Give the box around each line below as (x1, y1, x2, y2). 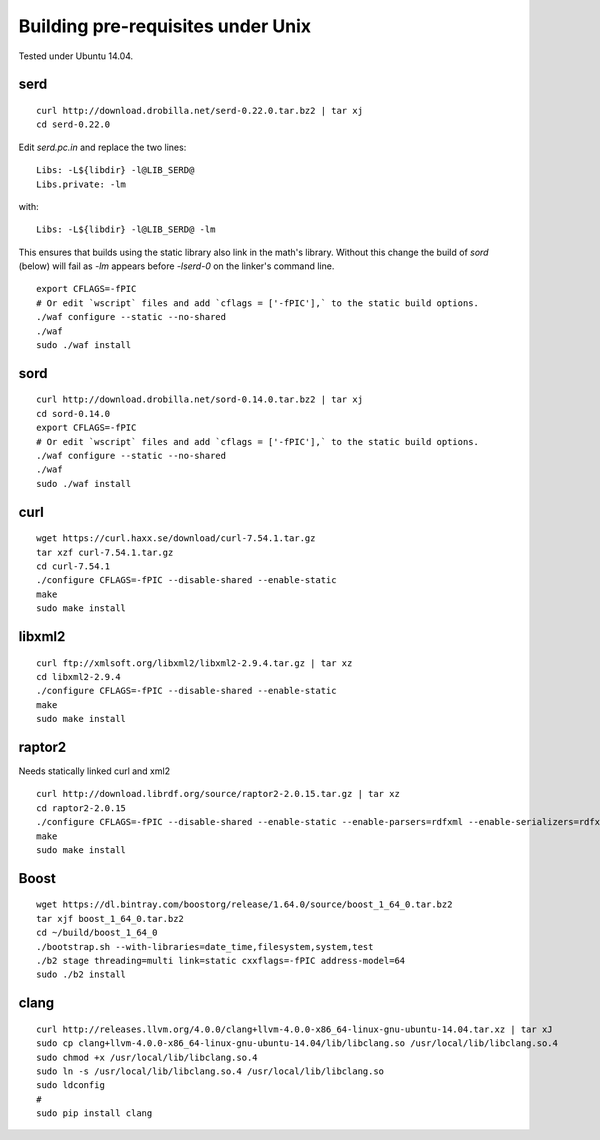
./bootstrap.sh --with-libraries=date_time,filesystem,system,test (36, 941, 374, 952)
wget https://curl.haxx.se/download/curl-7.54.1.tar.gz (36, 533, 316, 544)
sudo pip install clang (36, 1108, 153, 1119)
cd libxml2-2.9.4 (36, 671, 121, 682)
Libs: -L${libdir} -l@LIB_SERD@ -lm (36, 224, 216, 235)
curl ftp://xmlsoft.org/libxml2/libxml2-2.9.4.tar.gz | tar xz (36, 657, 353, 669)
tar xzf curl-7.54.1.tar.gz (36, 546, 174, 558)
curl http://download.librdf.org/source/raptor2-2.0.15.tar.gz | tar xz (36, 788, 400, 800)
